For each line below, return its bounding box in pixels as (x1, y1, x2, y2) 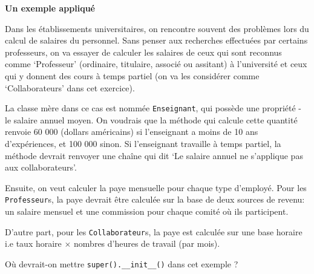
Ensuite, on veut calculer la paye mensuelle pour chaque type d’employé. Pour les (5, 181, 307, 194)
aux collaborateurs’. (5, 161, 77, 174)
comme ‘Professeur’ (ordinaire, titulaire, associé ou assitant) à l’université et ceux (5, 57, 307, 70)
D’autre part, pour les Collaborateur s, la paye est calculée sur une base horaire (5, 225, 303, 238)
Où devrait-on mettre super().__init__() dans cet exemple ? (5, 257, 238, 270)
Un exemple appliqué (5, 2, 95, 14)
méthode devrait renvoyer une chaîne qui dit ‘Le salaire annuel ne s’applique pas (5, 149, 303, 161)
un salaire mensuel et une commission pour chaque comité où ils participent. (5, 205, 289, 218)
